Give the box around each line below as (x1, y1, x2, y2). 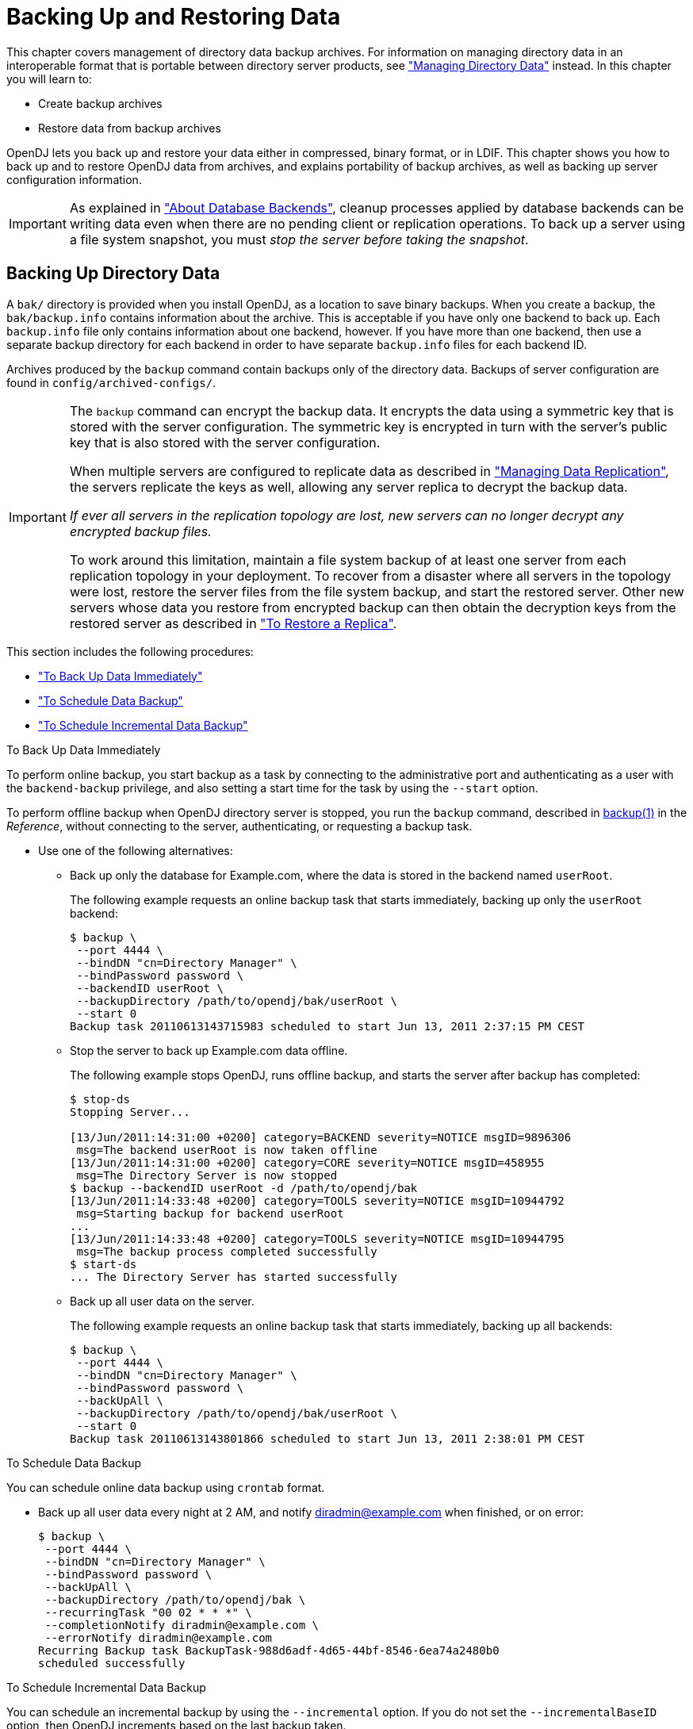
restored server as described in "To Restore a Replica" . (69, 615, 397, 631)
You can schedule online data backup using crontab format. (6, 1480, 325, 1494)
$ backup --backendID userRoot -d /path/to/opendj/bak (70, 1181, 418, 1194)
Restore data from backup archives (38, 121, 221, 135)
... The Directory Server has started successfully (70, 1270, 398, 1283)
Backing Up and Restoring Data (6, 3, 341, 30)
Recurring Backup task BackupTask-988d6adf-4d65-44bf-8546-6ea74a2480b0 (38, 1643, 500, 1657)
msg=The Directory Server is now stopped (76, 1168, 338, 1182)
